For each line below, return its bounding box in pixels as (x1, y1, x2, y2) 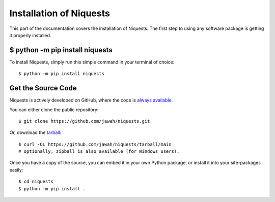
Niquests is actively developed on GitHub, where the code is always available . (9, 97, 173, 104)
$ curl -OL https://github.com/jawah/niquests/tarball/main (18, 141, 172, 147)
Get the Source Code (9, 84, 77, 92)
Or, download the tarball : (9, 129, 62, 136)
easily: (9, 166, 23, 173)
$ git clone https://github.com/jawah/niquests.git (18, 118, 150, 124)
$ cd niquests (18, 179, 53, 185)
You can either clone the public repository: (9, 107, 99, 113)
